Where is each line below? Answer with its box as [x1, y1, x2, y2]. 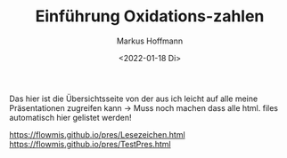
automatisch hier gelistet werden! [9, 112, 132, 122]
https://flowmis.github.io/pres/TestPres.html [9, 138, 171, 149]
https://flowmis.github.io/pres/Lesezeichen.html [9, 129, 185, 139]
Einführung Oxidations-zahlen [35, 6, 265, 27]
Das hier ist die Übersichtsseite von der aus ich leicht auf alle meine [9, 93, 258, 104]
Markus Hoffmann [116, 36, 184, 46]
